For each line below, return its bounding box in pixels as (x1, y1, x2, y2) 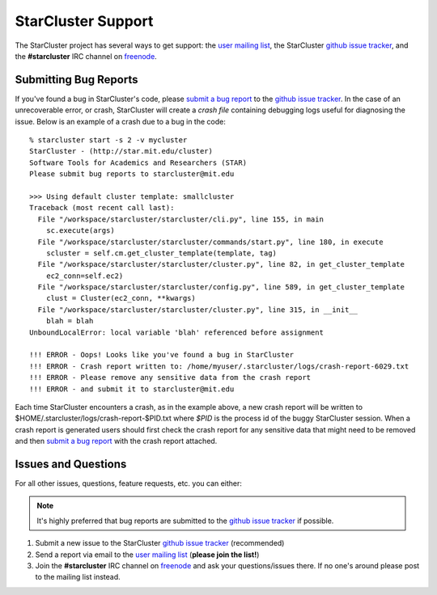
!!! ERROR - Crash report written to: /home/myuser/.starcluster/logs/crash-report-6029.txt (29, 361, 409, 371)
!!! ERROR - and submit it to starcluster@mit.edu (29, 384, 235, 394)
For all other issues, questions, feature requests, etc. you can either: (15, 479, 243, 488)
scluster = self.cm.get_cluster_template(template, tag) (45, 248, 277, 258)
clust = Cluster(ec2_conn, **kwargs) (45, 293, 196, 303)
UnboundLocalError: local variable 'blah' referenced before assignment (29, 327, 324, 337)
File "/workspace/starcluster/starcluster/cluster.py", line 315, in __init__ (37, 305, 359, 314)
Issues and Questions (15, 457, 127, 471)
